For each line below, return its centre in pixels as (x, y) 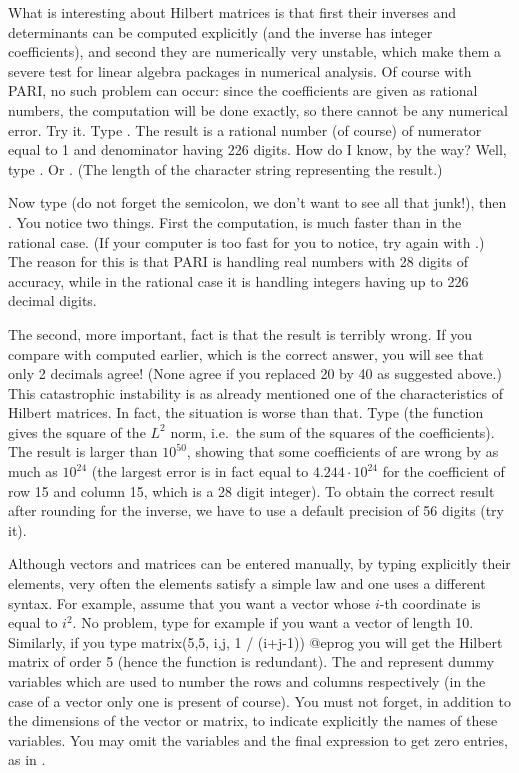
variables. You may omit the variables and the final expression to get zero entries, (258, 739)
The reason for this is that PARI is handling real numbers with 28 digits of (238, 261)
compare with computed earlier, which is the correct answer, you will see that (246, 353)
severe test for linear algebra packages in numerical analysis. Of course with (240, 70)
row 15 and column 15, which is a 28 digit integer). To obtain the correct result (251, 490)
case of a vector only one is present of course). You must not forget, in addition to (259, 700)
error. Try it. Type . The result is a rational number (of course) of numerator (245, 129)
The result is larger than (83, 451)
